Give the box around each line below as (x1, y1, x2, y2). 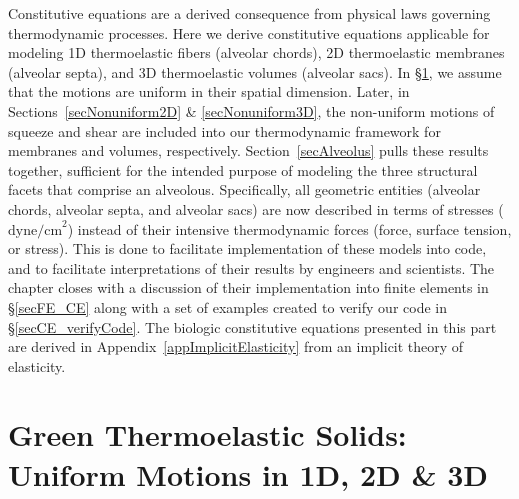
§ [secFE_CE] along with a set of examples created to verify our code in (8, 296, 447, 317)
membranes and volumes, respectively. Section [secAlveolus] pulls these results (8, 140, 489, 161)
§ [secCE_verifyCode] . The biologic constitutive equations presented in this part (8, 316, 497, 337)
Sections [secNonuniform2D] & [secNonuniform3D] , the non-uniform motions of (8, 100, 495, 121)
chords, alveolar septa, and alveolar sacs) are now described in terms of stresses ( (8, 198, 504, 219)
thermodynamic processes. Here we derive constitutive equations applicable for (8, 22, 490, 43)
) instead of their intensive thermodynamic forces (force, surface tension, (67, 218, 512, 239)
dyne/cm (8, 223, 63, 238)
